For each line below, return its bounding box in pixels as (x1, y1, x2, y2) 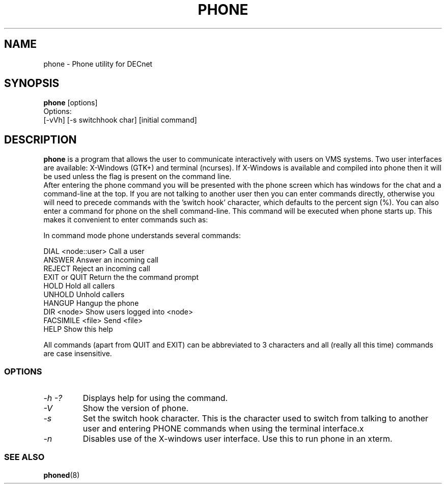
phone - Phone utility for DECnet (43, 59, 153, 68)
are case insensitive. (43, 349, 112, 358)
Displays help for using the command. (82, 393, 228, 404)
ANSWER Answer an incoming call (43, 255, 158, 265)
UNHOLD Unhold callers (43, 290, 125, 299)
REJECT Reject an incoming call (43, 264, 150, 273)
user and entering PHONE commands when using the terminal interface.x (82, 423, 364, 434)
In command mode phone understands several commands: (43, 231, 241, 240)
